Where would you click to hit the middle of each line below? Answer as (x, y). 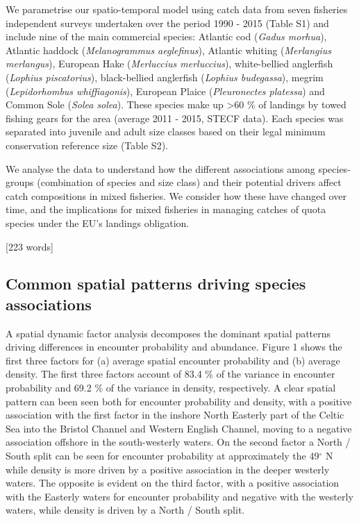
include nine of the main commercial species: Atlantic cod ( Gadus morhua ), (166, 36)
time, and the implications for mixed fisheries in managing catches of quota (166, 209)
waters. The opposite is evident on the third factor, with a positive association (173, 483)
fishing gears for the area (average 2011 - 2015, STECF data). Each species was (175, 118)
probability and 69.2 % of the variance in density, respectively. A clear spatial (171, 388)
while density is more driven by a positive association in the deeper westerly (168, 469)
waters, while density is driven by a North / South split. (125, 510)
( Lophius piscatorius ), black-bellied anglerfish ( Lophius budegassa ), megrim (165, 77)
